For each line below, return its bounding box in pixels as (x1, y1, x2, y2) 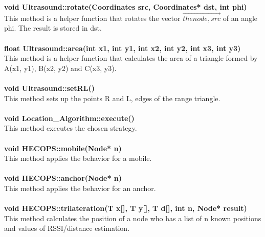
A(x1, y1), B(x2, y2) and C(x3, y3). (4, 62, 117, 73)
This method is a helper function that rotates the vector (4, 12, 181, 23)
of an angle (223, 12, 258, 23)
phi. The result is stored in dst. (4, 22, 102, 33)
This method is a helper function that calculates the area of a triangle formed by (4, 53, 258, 63)
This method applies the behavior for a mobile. (4, 153, 152, 163)
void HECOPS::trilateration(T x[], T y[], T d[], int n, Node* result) (4, 203, 247, 214)
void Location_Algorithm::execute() (4, 112, 135, 123)
